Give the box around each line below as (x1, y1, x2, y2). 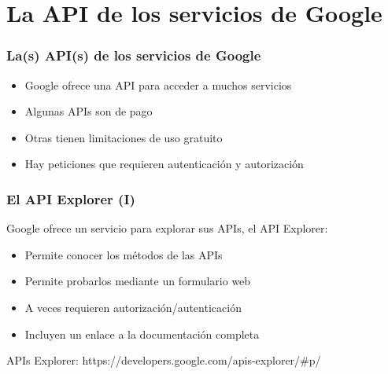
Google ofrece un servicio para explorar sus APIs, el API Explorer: (6, 220, 328, 236)
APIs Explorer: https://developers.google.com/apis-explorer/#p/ (6, 352, 321, 368)
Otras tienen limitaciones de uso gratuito (24, 129, 223, 145)
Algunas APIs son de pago (24, 103, 153, 119)
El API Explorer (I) (6, 189, 135, 208)
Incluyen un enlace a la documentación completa (24, 325, 260, 342)
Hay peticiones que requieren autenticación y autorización (24, 156, 304, 172)
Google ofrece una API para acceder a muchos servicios (24, 76, 292, 93)
